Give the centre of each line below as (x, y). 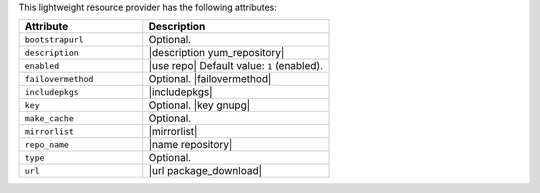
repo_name (47, 144)
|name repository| (190, 145)
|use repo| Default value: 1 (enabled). (236, 66)
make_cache (49, 118)
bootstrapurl (54, 39)
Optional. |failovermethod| (210, 79)
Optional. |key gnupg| (199, 105)
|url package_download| (205, 171)
